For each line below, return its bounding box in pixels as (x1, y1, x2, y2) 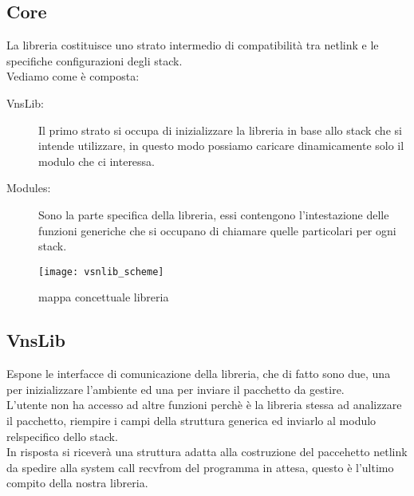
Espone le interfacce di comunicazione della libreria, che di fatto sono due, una (6, 365, 391, 382)
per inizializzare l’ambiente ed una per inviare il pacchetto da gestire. (6, 380, 345, 397)
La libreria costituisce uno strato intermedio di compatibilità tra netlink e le (6, 37, 379, 53)
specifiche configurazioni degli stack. (6, 52, 183, 69)
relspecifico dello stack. (6, 427, 118, 444)
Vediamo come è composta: (6, 68, 140, 85)
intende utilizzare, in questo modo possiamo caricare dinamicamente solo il (38, 137, 404, 154)
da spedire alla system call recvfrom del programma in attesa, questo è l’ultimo (6, 459, 394, 475)
